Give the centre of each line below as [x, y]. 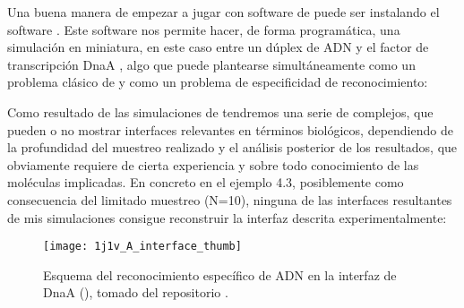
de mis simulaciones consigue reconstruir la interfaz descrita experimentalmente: [227, 217]
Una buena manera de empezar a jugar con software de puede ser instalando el [223, 12]
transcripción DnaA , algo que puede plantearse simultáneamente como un [211, 64]
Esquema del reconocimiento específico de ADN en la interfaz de [220, 274]
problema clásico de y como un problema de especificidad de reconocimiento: [218, 82]
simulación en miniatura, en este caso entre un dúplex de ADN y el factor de [218, 47]
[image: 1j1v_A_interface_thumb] [142, 247]
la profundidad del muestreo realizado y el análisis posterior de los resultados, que [232, 147]
